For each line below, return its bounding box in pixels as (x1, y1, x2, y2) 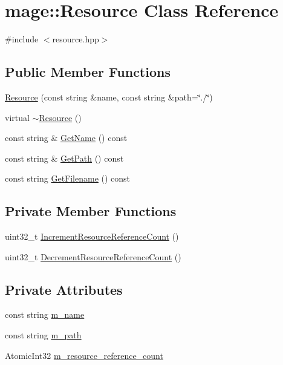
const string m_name (5, 308, 85, 321)
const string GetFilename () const (5, 172, 131, 185)
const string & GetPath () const (5, 151, 124, 164)
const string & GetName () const (5, 131, 128, 144)
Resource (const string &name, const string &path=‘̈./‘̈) (5, 90, 213, 103)
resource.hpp (52, 33, 99, 45)
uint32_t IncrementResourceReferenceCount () (5, 230, 179, 243)
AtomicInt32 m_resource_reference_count (5, 349, 163, 361)
